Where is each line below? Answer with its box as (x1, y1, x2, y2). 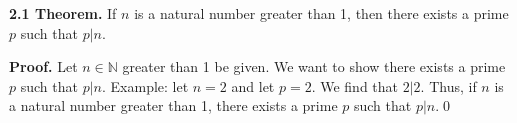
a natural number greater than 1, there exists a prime (9, 95, 338, 116)
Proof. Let (9, 56, 78, 77)
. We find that (311, 75, 399, 96)
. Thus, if (420, 75, 477, 96)
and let (231, 75, 275, 96)
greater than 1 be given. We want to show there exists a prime (122, 56, 506, 77)
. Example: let (101, 75, 189, 96)
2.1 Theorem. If (9, 3, 117, 23)
